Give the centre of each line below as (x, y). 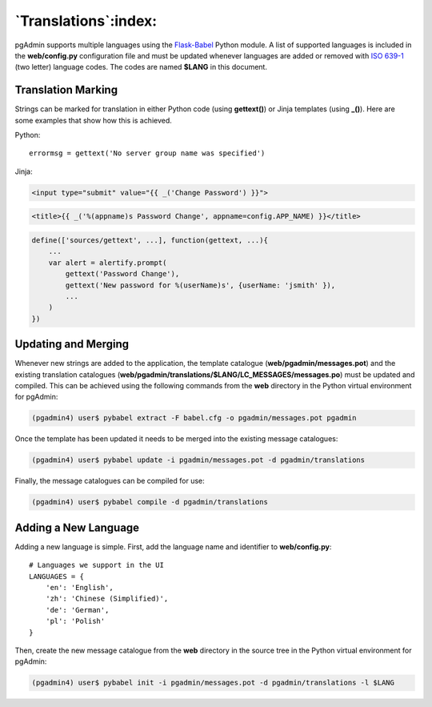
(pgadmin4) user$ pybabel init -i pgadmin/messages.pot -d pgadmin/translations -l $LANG (213, 683)
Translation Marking (66, 90)
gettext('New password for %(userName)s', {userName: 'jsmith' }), (200, 285)
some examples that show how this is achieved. (93, 120)
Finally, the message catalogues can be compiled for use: (110, 481)
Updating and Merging (72, 344)
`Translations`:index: (86, 21)
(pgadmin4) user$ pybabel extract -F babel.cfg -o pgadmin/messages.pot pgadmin (194, 418)
